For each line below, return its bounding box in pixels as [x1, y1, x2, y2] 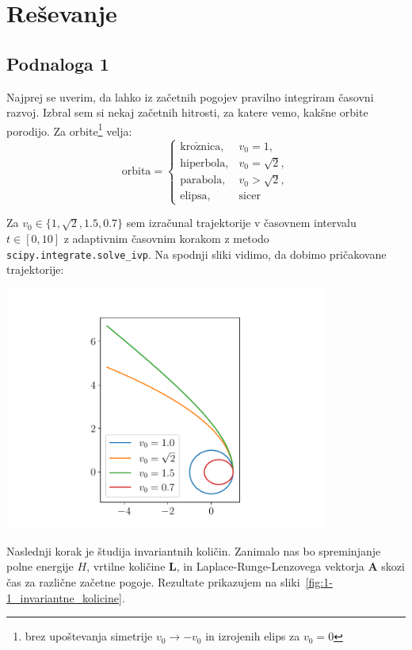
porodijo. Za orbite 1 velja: [6, 120, 132, 139]
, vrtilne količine [86, 558, 166, 575]
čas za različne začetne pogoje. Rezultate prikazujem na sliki [6, 574, 300, 590]
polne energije [6, 558, 74, 575]
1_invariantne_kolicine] [6, 589, 122, 606]
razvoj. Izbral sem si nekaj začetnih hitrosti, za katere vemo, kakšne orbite [6, 104, 368, 121]
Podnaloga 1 [6, 51, 109, 75]
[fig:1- [305, 574, 333, 590]
